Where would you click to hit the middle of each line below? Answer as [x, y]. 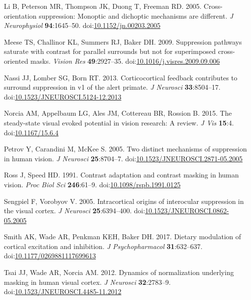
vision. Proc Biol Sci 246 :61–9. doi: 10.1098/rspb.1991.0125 [92, 184]
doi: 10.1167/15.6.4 [31, 132]
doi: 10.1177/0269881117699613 [50, 256]
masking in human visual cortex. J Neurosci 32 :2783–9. [88, 282]
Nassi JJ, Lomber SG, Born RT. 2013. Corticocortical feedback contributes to [121, 77]
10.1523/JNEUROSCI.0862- [187, 211]
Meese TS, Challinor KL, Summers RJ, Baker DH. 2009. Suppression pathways [123, 41]
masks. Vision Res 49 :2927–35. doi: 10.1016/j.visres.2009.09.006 [125, 61]
